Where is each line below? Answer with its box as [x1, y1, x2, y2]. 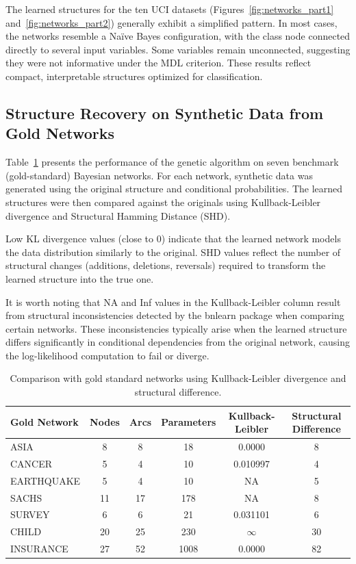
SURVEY [10, 507, 50, 522]
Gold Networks [5, 123, 114, 144]
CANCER [10, 456, 53, 470]
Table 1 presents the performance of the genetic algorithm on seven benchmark [5, 155, 339, 169]
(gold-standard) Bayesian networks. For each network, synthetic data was [5, 168, 313, 182]
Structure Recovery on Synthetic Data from [5, 102, 324, 123]
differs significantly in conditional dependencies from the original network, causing [5, 335, 350, 349]
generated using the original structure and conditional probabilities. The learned [5, 181, 343, 196]
